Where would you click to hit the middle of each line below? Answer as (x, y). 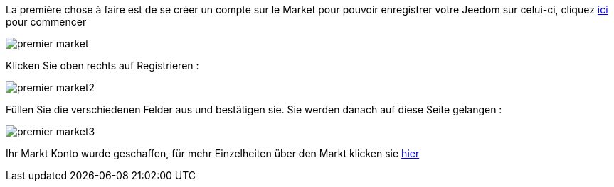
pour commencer (46, 22)
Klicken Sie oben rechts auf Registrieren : (102, 66)
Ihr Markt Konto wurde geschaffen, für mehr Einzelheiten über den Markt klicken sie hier (213, 153)
